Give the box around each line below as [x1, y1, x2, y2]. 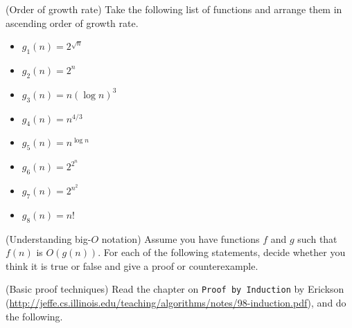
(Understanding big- [6, 231, 91, 246]
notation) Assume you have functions [101, 231, 260, 246]
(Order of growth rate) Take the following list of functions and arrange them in [6, 2, 342, 16]
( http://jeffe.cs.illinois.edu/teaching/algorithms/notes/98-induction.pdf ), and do [6, 295, 346, 310]
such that [297, 231, 337, 246]
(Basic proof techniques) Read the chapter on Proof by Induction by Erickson [6, 282, 344, 296]
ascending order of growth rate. [6, 15, 139, 30]
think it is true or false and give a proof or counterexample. [6, 258, 258, 273]
